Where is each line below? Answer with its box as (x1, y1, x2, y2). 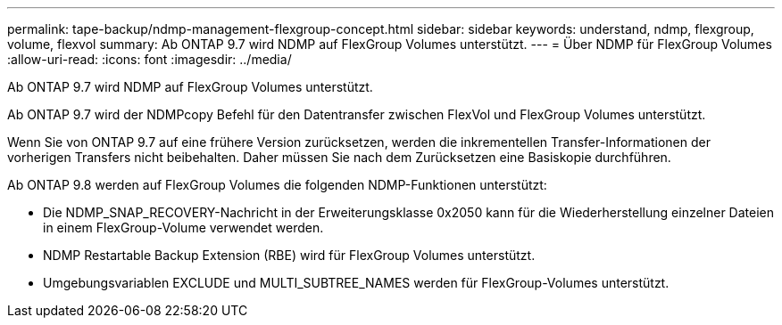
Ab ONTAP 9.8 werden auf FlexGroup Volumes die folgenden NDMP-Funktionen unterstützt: (7, 177, 547, 192)
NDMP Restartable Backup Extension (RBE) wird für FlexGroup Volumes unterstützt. (43, 248, 536, 263)
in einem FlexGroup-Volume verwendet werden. (43, 220, 324, 235)
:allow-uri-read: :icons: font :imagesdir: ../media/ (7, 52, 292, 67)
